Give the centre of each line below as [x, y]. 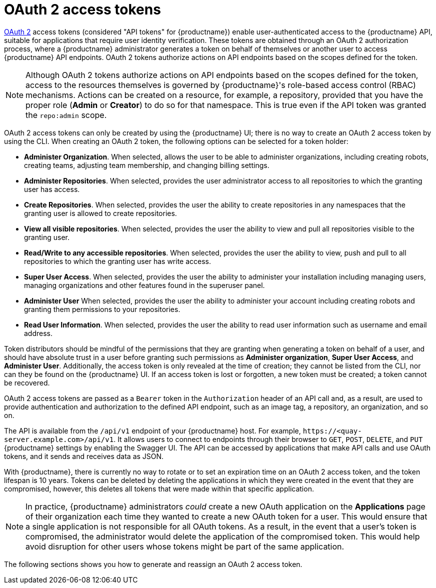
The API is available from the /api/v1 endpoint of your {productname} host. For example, [152, 430]
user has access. [52, 189]
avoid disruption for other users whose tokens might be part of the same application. [185, 546]
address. [38, 333]
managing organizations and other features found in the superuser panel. [144, 285]
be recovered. [27, 382]
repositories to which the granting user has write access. [118, 261]
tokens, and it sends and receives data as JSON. [84, 456]
